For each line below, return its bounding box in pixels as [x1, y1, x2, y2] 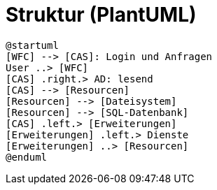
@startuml [6, 39, 59, 51]
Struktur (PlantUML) [6, 3, 197, 27]
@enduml [6, 151, 48, 163]
